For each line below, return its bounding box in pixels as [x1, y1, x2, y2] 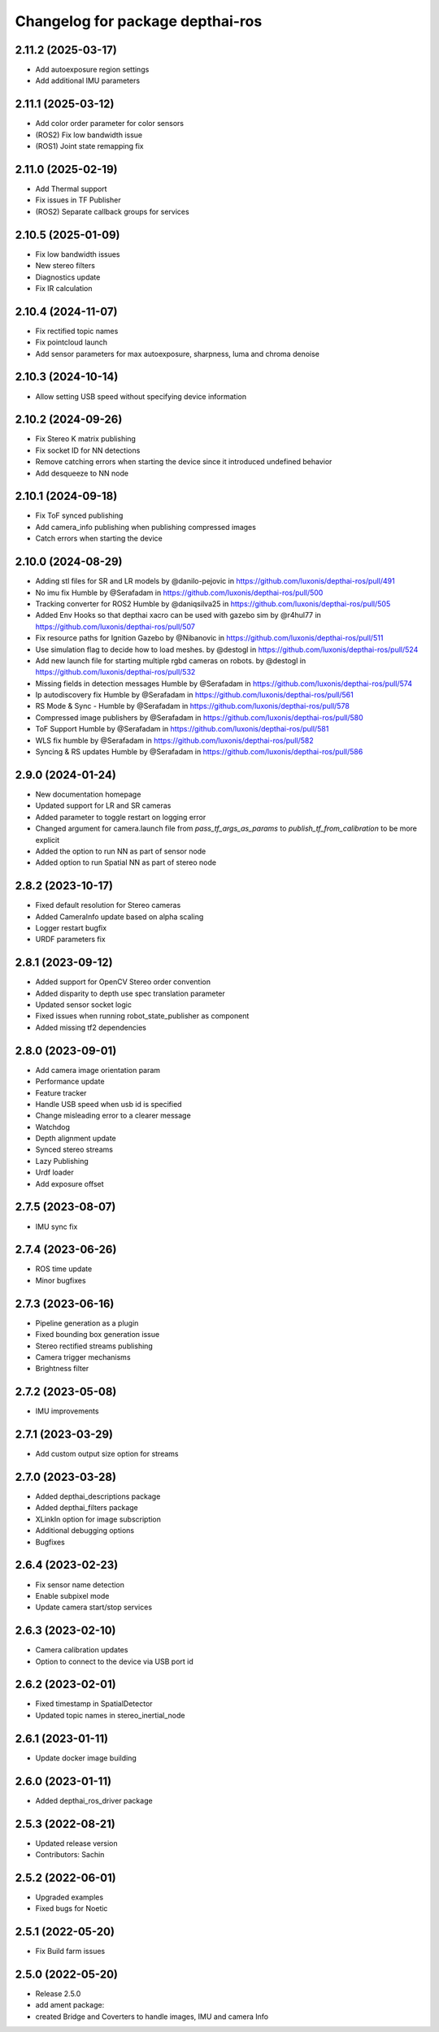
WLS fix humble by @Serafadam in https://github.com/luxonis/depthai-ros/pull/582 [35, 736, 314, 745]
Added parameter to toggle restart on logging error [35, 812, 206, 822]
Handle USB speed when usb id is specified [35, 1099, 182, 1109]
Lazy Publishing [35, 1156, 89, 1166]
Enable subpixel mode [35, 1591, 110, 1600]
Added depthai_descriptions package [35, 1491, 161, 1501]
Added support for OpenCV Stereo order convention [35, 977, 211, 987]
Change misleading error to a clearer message [35, 1110, 191, 1121]
